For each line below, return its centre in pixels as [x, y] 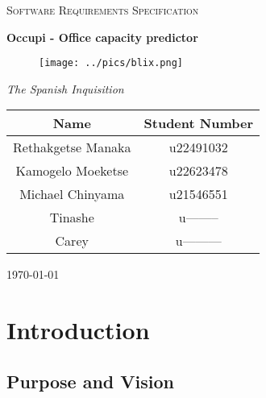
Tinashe [72, 218]
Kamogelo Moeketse [72, 171]
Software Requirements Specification [103, 10]
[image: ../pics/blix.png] [111, 63]
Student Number [198, 123]
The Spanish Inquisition [65, 88]
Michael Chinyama [72, 194]
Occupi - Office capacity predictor [102, 37]
